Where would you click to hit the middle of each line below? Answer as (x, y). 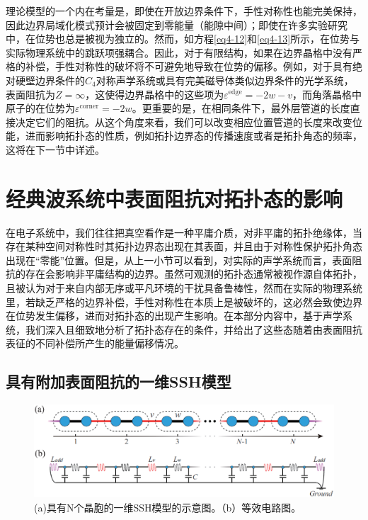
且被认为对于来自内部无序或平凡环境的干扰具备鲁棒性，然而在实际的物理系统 (184, 288)
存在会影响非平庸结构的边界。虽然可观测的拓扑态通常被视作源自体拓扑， (194, 274)
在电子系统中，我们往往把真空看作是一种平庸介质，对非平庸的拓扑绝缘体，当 (184, 232)
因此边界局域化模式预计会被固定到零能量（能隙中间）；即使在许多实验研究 (177, 24)
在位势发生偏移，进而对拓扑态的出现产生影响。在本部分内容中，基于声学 (174, 316)
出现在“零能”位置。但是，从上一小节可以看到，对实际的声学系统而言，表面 (179, 260)
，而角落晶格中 (327, 94)
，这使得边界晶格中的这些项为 (155, 94)
